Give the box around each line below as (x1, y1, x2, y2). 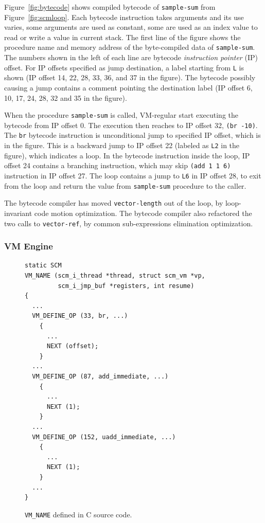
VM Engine (4, 240, 53, 253)
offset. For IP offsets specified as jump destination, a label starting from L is (4, 62, 244, 73)
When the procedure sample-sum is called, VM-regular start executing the (4, 110, 239, 120)
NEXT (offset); (46, 342, 99, 350)
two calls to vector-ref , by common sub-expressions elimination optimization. (4, 218, 253, 228)
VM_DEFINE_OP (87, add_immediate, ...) (32, 372, 169, 380)
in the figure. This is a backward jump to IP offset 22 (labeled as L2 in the (4, 140, 240, 151)
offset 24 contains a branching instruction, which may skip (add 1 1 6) (4, 160, 231, 171)
